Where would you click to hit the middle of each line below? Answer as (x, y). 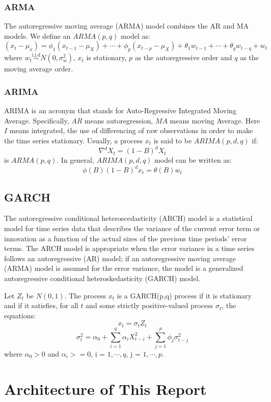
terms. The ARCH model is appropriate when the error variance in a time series (129, 248)
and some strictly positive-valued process (150, 305)
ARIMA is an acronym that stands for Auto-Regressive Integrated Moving (120, 110)
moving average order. (39, 69)
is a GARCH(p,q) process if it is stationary (184, 295)
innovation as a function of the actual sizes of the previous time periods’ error (126, 238)
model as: (135, 35)
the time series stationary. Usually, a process (74, 141)
